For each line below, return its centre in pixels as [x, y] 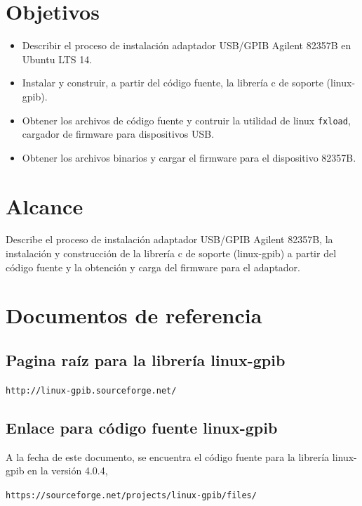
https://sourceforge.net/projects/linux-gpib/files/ [131, 495]
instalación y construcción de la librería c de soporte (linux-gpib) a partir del [171, 253]
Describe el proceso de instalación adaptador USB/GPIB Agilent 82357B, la [169, 239]
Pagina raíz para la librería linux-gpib [146, 360]
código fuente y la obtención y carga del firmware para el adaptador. [153, 267]
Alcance [45, 206]
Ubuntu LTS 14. [57, 59]
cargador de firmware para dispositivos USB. [118, 134]
